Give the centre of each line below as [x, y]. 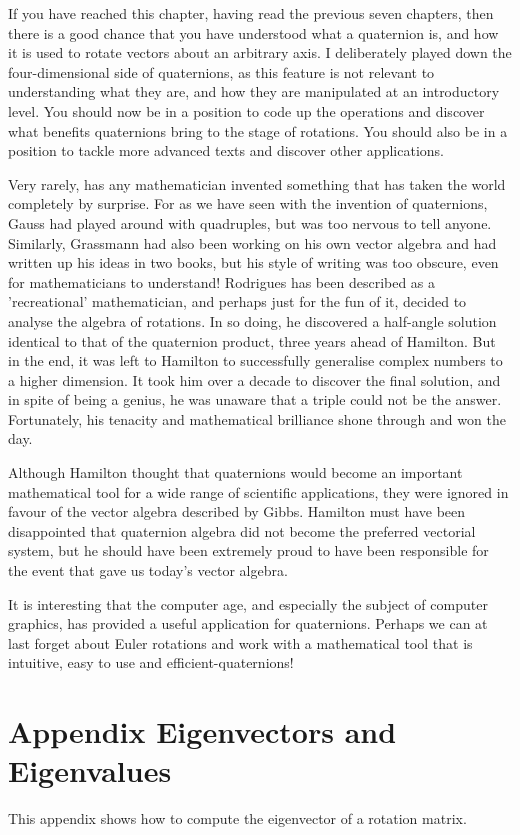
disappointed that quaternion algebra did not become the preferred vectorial [242, 530]
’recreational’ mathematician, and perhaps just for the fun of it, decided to [237, 301]
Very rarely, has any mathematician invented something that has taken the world [257, 183]
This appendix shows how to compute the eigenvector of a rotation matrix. [237, 818]
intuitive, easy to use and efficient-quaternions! [151, 662]
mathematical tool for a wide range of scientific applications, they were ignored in [258, 491]
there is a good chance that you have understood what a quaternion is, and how [253, 32]
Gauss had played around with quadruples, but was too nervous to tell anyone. [250, 222]
